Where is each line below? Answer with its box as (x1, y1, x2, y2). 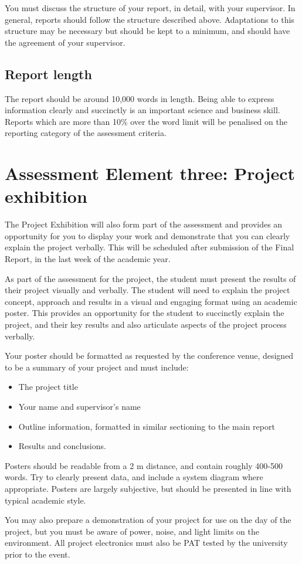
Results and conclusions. (18, 440, 106, 452)
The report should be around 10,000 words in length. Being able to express (5, 92, 274, 104)
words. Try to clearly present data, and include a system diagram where (5, 471, 263, 483)
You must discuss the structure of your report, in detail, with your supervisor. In (5, 2, 296, 13)
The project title (18, 380, 78, 393)
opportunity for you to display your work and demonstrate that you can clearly (5, 229, 290, 242)
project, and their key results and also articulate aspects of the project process (5, 318, 287, 331)
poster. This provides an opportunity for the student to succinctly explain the (5, 307, 284, 319)
